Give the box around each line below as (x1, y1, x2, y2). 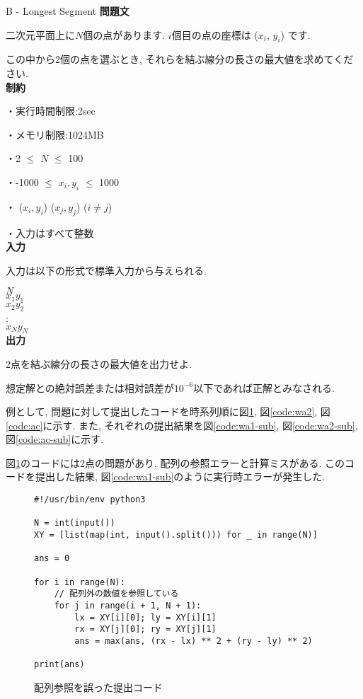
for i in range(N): (34, 577, 125, 587)
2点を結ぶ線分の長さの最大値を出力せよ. (6, 356, 192, 371)
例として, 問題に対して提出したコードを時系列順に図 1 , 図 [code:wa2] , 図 (6, 404, 330, 419)
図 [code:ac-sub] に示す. (6, 432, 104, 446)
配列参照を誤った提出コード (34, 679, 163, 694)
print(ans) (34, 659, 85, 670)
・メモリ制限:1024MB (6, 127, 104, 141)
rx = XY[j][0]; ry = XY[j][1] (74, 624, 217, 635)
